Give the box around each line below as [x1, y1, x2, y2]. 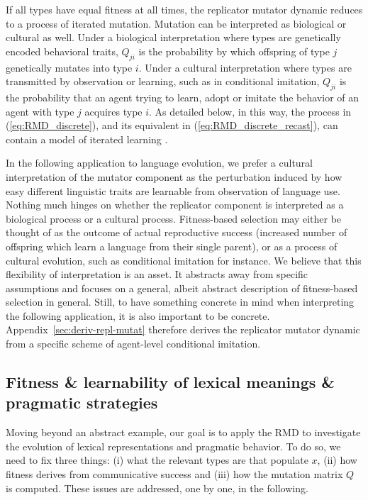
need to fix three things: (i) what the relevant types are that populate [6, 452, 308, 467]
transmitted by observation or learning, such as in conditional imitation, [6, 74, 320, 89]
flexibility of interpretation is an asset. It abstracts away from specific [6, 267, 308, 282]
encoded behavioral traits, [6, 43, 118, 58]
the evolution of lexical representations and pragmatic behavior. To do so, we [6, 438, 341, 453]
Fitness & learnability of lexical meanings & [6, 371, 335, 393]
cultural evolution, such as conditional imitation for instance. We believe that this [6, 252, 362, 267]
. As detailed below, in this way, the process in [149, 104, 352, 118]
